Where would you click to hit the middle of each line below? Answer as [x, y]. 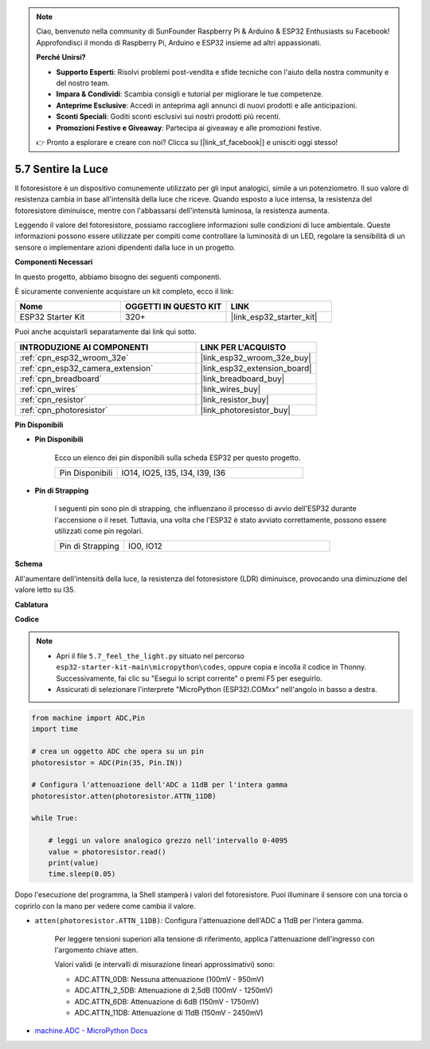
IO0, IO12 [145, 546]
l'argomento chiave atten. [96, 949]
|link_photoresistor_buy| [245, 410]
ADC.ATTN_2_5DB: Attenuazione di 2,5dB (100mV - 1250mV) [174, 990]
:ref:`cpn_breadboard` [61, 379]
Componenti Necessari [54, 262]
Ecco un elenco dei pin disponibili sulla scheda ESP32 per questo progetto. [178, 458]
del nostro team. [83, 83]
